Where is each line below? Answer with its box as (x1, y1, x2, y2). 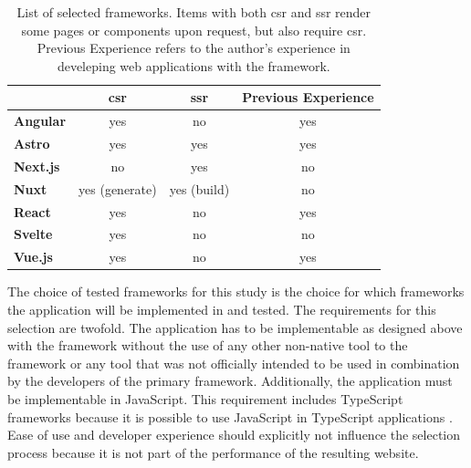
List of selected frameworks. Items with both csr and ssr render (16, 3, 372, 21)
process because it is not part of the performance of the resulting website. (7, 442, 419, 462)
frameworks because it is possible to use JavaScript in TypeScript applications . (7, 407, 453, 426)
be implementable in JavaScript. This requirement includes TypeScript (7, 389, 403, 408)
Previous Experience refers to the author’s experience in (37, 38, 351, 57)
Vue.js (14, 247, 53, 266)
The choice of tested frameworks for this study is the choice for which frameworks (7, 282, 465, 301)
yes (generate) (78, 179, 157, 198)
